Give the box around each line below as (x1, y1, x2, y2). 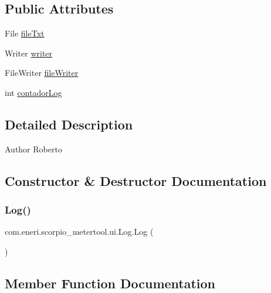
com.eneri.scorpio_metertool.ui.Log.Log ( (5, 225, 154, 238)
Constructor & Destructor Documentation (5, 171, 267, 189)
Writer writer (5, 46, 53, 59)
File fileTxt (5, 27, 45, 39)
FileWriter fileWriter (5, 66, 79, 79)
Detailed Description (5, 115, 133, 133)
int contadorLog (5, 86, 62, 98)
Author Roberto (5, 142, 62, 155)
